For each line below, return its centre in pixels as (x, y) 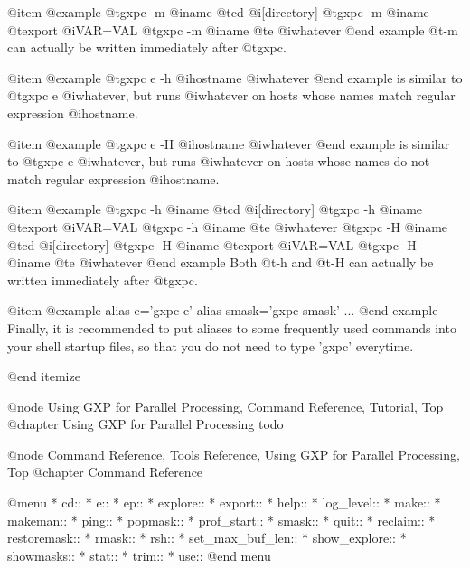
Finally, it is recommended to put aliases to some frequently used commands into (232, 327)
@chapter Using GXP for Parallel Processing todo (146, 424)
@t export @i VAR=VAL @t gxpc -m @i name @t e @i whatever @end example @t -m (233, 29)
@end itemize (44, 376)
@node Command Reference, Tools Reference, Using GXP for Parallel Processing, (234, 454)
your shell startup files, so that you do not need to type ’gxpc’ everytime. (211, 345)
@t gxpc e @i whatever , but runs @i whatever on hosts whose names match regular (231, 95)
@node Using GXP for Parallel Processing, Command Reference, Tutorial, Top (226, 406)
